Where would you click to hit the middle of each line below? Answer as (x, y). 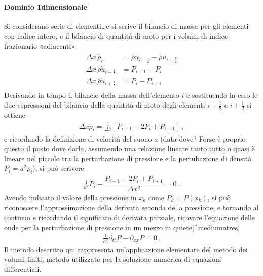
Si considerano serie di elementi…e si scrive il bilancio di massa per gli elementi (126, 26)
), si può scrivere (58, 168)
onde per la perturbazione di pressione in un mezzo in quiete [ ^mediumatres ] (122, 227)
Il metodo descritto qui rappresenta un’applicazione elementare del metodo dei (126, 249)
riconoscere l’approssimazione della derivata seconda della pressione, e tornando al (131, 207)
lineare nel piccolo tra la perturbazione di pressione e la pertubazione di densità (128, 158)
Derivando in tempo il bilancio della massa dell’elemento (92, 95)
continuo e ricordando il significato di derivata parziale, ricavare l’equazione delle (129, 217)
